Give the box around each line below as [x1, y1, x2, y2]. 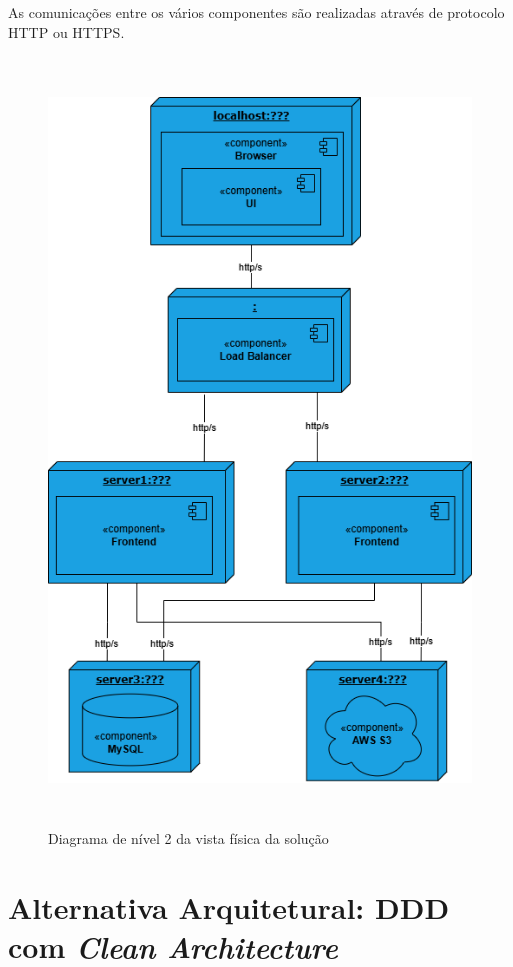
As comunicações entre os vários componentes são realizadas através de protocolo [8, 2, 505, 22]
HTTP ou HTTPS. [8, 21, 125, 42]
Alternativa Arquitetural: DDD [8, 886, 450, 927]
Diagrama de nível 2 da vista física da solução [48, 827, 329, 848]
